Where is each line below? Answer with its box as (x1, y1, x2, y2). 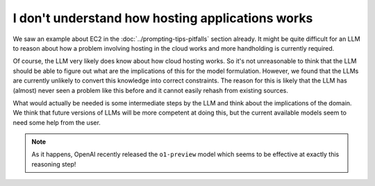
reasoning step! (31, 160, 76, 168)
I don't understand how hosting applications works (12, 10, 313, 26)
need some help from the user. (12, 118, 101, 126)
